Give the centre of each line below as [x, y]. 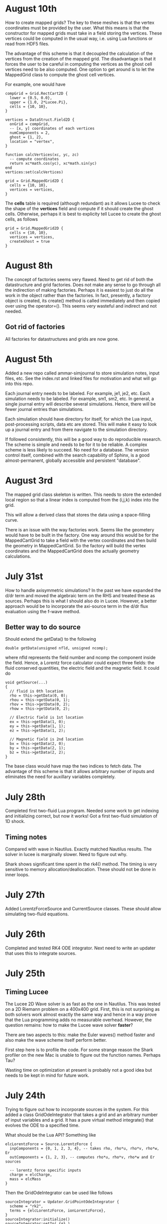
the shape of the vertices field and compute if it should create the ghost [79, 208]
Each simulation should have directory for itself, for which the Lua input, [79, 419]
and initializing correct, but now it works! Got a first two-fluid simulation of [82, 816]
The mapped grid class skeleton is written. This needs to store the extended [83, 494]
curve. [12, 520]
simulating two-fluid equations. [37, 914]
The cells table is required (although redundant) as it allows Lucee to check [83, 203]
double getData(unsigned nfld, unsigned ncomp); [57, 648]
